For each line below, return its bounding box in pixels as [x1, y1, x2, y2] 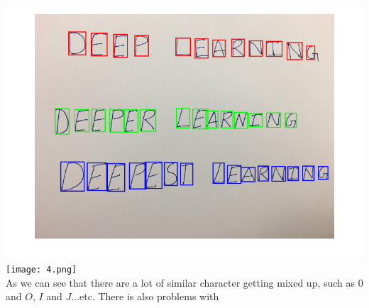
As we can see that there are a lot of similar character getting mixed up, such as [6, 275, 356, 290]
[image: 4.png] [6, 264, 77, 275]
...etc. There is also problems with [71, 289, 219, 304]
